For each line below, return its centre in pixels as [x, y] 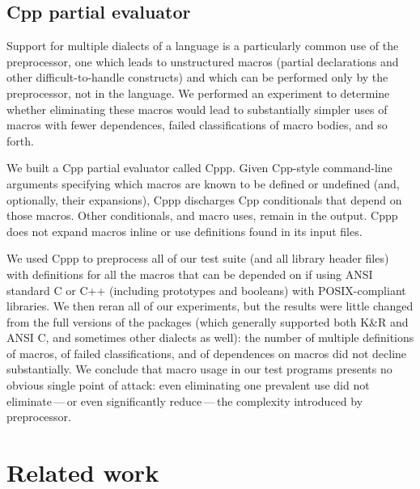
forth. [20, 140]
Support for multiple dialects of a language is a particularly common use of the [203, 46]
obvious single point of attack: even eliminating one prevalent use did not [188, 385]
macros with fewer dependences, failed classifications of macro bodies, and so [197, 125]
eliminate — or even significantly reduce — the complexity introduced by [185, 400]
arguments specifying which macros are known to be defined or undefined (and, [203, 183]
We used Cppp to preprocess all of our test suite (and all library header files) [198, 258]
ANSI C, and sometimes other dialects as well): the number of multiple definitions [210, 337]
